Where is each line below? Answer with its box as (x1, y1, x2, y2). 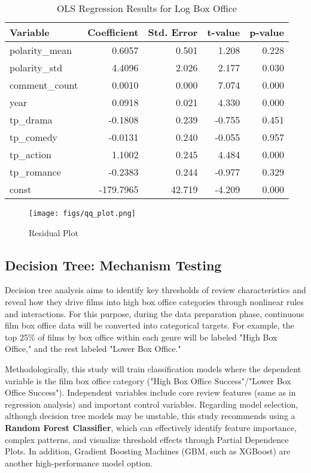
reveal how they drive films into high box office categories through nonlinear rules (5, 296, 304, 308)
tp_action (10, 147, 51, 161)
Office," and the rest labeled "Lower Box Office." (5, 342, 181, 355)
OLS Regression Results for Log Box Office (56, 1, 237, 15)
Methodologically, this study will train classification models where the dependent (5, 363, 301, 375)
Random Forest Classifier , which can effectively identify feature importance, (5, 421, 297, 433)
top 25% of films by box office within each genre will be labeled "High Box (5, 330, 278, 343)
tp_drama (10, 113, 53, 126)
